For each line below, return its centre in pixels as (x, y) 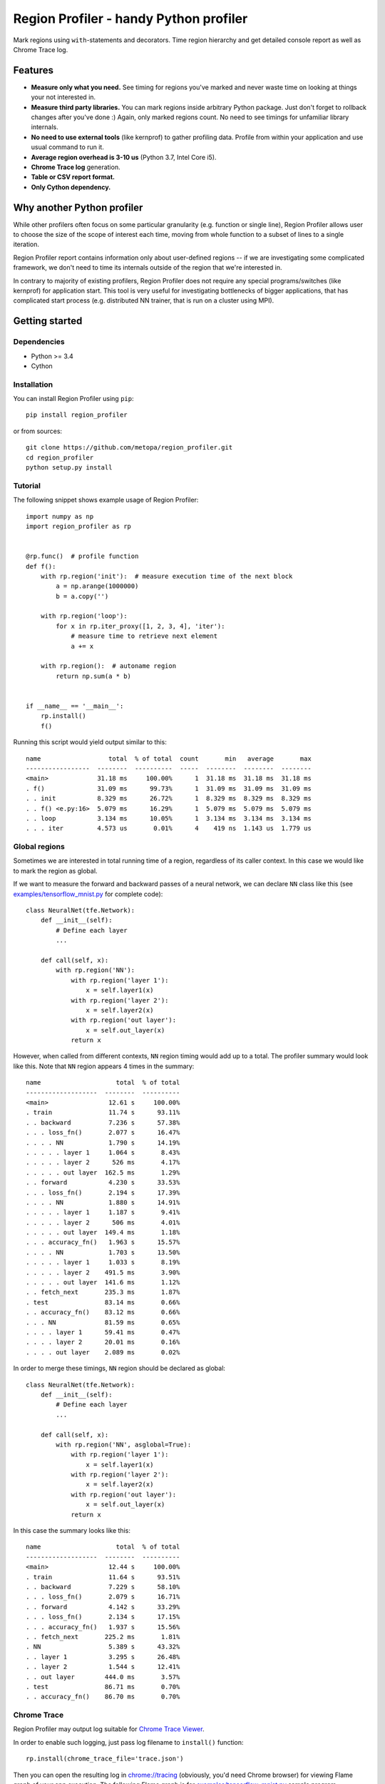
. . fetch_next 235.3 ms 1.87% (103, 1292)
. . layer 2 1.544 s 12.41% (103, 1667)
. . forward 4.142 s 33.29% (103, 1607)
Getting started (48, 321)
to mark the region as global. (55, 871)
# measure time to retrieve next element (144, 636)
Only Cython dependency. (71, 187)
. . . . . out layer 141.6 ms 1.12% (103, 1282)
